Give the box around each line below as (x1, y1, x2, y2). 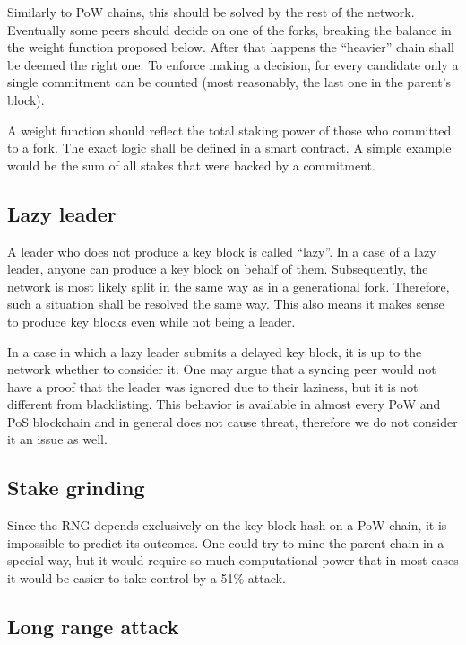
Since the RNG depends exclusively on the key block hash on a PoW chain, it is (7, 516, 447, 535)
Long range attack (7, 613, 179, 641)
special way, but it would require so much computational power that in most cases (7, 551, 459, 570)
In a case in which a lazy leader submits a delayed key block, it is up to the (7, 342, 422, 361)
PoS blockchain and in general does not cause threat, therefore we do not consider (7, 412, 458, 431)
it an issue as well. (7, 430, 108, 449)
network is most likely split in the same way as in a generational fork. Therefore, (7, 276, 450, 295)
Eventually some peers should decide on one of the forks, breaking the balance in (7, 20, 452, 39)
